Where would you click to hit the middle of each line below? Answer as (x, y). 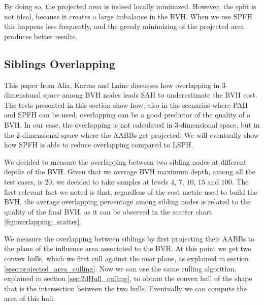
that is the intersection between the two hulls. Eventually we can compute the (125, 288)
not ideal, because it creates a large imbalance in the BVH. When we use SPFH (128, 16)
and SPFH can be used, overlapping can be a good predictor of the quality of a (127, 115)
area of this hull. (30, 298)
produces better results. (41, 36)
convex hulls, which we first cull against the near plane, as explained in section (126, 258)
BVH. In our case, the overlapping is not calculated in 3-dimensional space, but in (132, 124)
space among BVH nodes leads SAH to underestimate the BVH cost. (150, 95)
